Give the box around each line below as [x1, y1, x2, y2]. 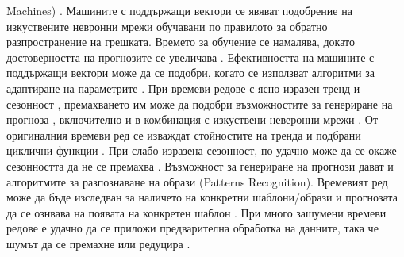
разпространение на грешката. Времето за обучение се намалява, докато [6, 33, 355, 50]
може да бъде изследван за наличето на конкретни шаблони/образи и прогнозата [6, 189, 398, 205]
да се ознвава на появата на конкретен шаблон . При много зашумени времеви [6, 204, 387, 221]
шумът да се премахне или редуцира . [6, 235, 190, 251]
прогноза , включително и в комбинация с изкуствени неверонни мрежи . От [6, 111, 379, 128]
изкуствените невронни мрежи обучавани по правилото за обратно [6, 17, 328, 34]
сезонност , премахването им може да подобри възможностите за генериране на [6, 95, 393, 112]
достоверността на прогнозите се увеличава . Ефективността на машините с [6, 48, 375, 65]
